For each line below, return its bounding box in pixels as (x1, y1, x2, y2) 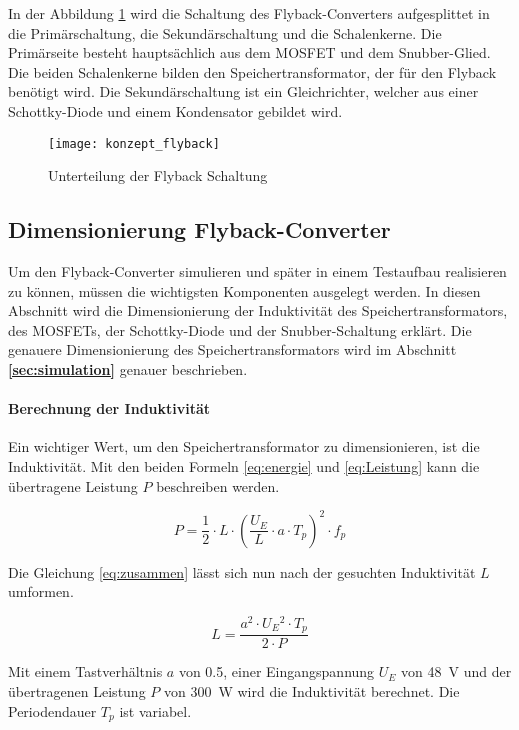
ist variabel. (119, 700, 192, 721)
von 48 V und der (401, 661, 512, 682)
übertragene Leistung (8, 475, 138, 496)
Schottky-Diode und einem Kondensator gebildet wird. (8, 100, 343, 121)
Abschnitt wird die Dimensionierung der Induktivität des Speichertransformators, (8, 300, 508, 321)
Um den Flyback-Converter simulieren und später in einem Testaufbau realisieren (8, 261, 507, 282)
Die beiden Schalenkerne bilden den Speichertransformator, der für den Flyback (8, 61, 497, 82)
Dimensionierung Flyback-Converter (8, 214, 391, 245)
